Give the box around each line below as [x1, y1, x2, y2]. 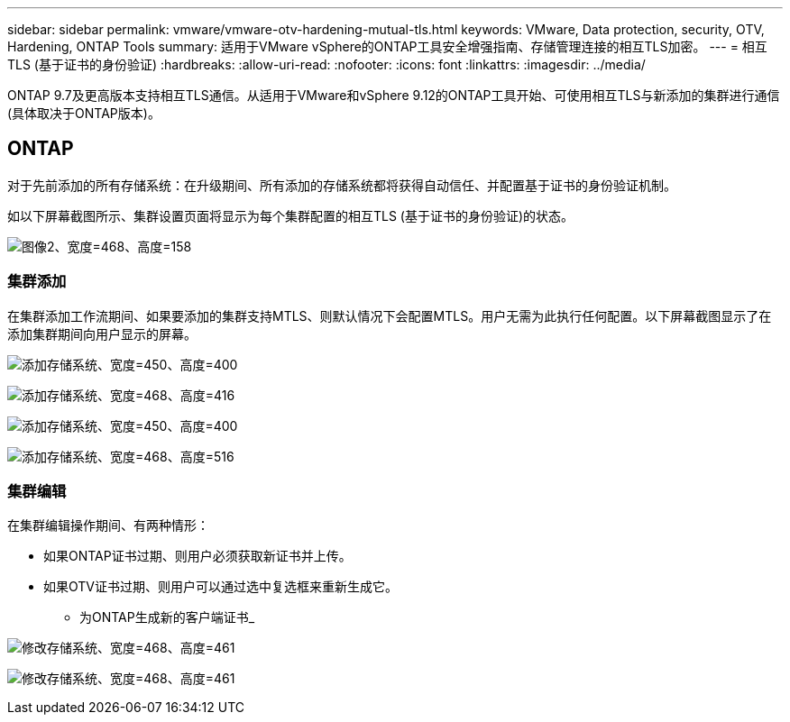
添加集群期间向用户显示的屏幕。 [7, 325, 197, 342]
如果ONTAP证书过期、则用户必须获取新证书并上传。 [43, 548, 352, 564]
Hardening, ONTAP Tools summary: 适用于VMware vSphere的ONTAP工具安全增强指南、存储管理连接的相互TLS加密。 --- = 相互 [7, 39, 767, 54]
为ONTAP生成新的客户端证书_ [79, 609, 255, 626]
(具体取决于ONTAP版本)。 [7, 105, 161, 121]
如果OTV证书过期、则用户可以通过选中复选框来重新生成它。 [43, 579, 398, 595]
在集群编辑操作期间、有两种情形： [7, 517, 209, 534]
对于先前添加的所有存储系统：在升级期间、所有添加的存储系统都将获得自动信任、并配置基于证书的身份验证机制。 [7, 177, 676, 193]
